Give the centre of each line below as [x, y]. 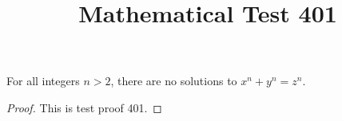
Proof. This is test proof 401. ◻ [84, 107]
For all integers [43, 81]
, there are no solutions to [174, 81]
